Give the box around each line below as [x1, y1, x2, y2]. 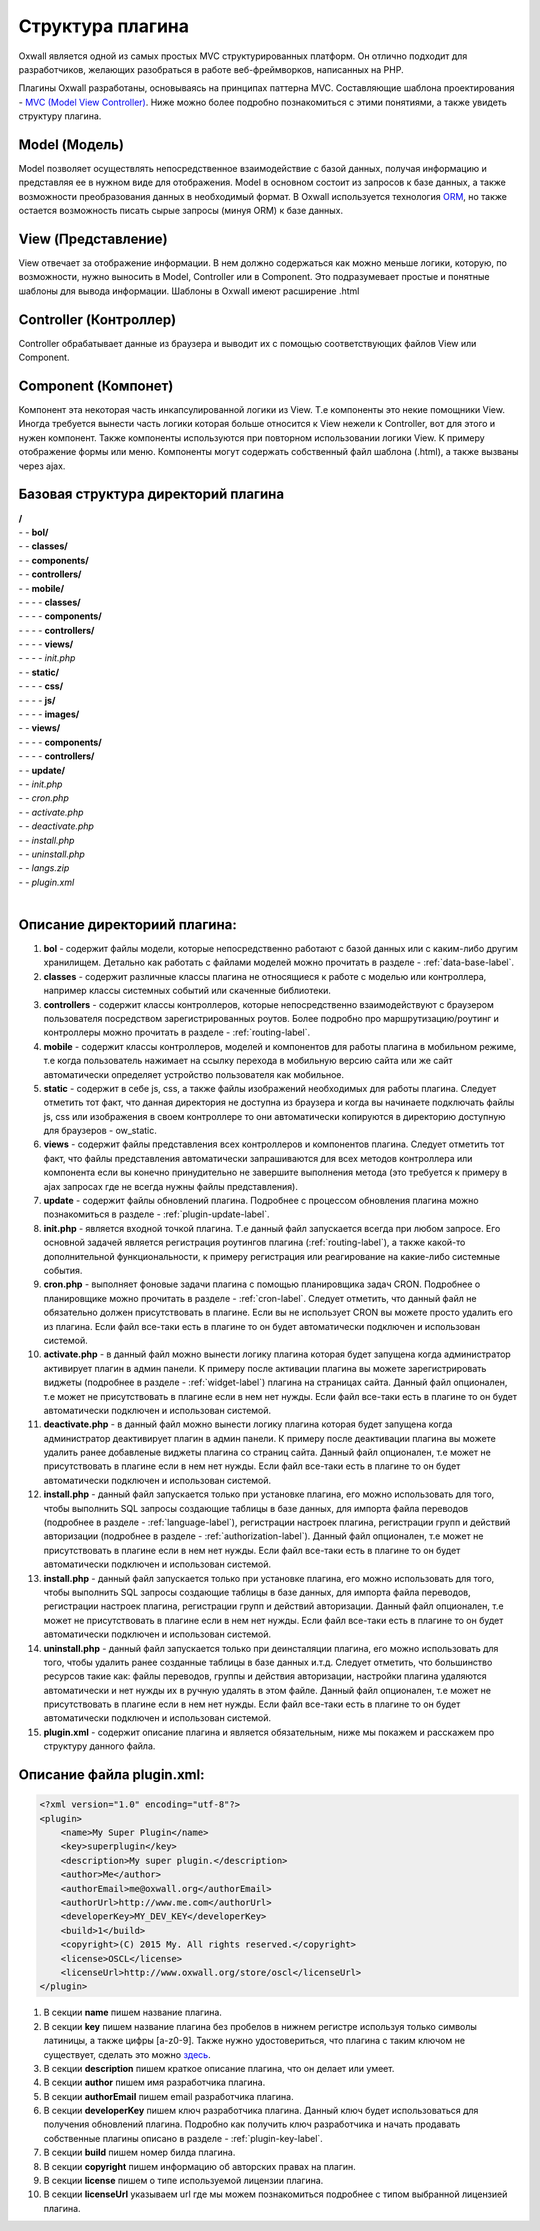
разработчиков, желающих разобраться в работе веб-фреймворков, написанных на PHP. [18, 63, 404, 75]
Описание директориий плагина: [18, 916, 237, 933]
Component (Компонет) [18, 377, 174, 394]
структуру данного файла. [43, 1740, 156, 1752]
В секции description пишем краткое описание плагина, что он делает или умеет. [43, 2062, 395, 2074]
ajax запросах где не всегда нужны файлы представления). [43, 1180, 299, 1192]
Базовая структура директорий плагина [18, 486, 285, 503]
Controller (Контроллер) [18, 311, 177, 328]
